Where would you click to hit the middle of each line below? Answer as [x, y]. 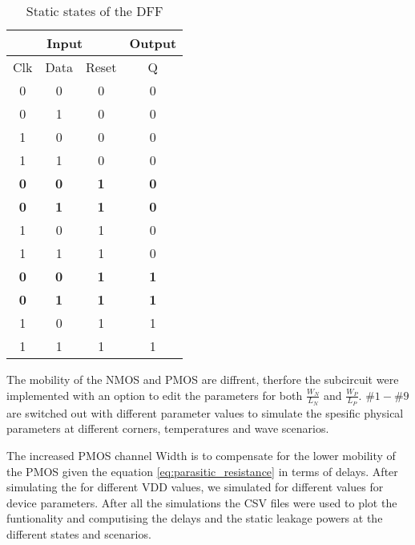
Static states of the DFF [95, 11]
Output [153, 43]
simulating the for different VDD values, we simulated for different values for [195, 487]
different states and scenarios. [79, 533]
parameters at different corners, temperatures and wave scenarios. [168, 428]
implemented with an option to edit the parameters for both [155, 395]
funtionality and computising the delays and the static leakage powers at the [195, 518]
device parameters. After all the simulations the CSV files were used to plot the [202, 502]
